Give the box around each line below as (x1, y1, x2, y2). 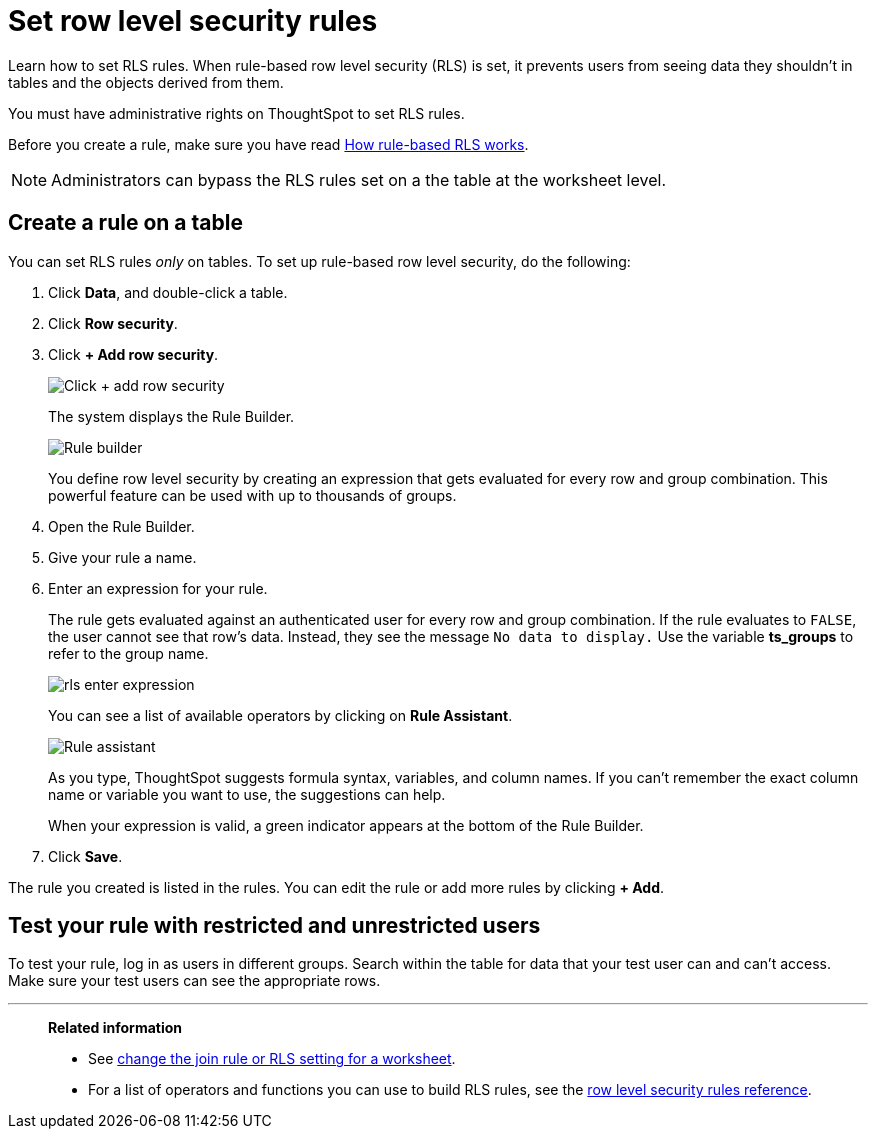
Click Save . (48, 847, 123, 865)
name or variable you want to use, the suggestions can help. (48, 785, 446, 803)
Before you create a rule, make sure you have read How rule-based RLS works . (8, 135, 529, 153)
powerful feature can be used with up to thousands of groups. (48, 486, 457, 504)
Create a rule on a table (8, 210, 243, 236)
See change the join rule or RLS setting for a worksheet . (88, 1050, 456, 1068)
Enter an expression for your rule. (48, 579, 268, 597)
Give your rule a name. (48, 548, 197, 566)
